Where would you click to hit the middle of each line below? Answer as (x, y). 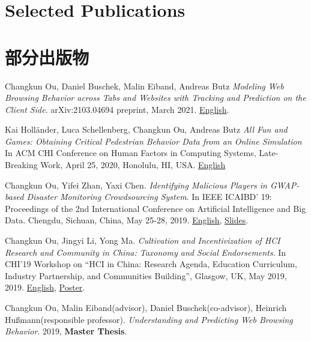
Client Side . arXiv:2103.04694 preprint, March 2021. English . (117, 109)
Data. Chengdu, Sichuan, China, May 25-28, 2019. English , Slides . (127, 220)
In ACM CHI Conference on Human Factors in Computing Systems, (131, 153)
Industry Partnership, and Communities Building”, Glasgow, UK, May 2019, (146, 275)
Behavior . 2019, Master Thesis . (66, 331)
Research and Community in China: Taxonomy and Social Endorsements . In (146, 252)
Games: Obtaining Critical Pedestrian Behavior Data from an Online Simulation (153, 141)
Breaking (21, 165)
